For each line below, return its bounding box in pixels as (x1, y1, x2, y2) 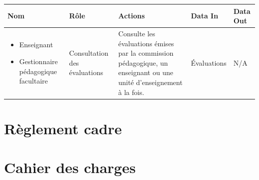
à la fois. (118, 87, 144, 97)
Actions (118, 10, 145, 21)
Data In (191, 10, 218, 21)
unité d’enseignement (118, 77, 183, 87)
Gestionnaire (19, 56, 58, 66)
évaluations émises (118, 38, 174, 48)
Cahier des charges (4, 157, 136, 178)
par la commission (118, 48, 174, 58)
